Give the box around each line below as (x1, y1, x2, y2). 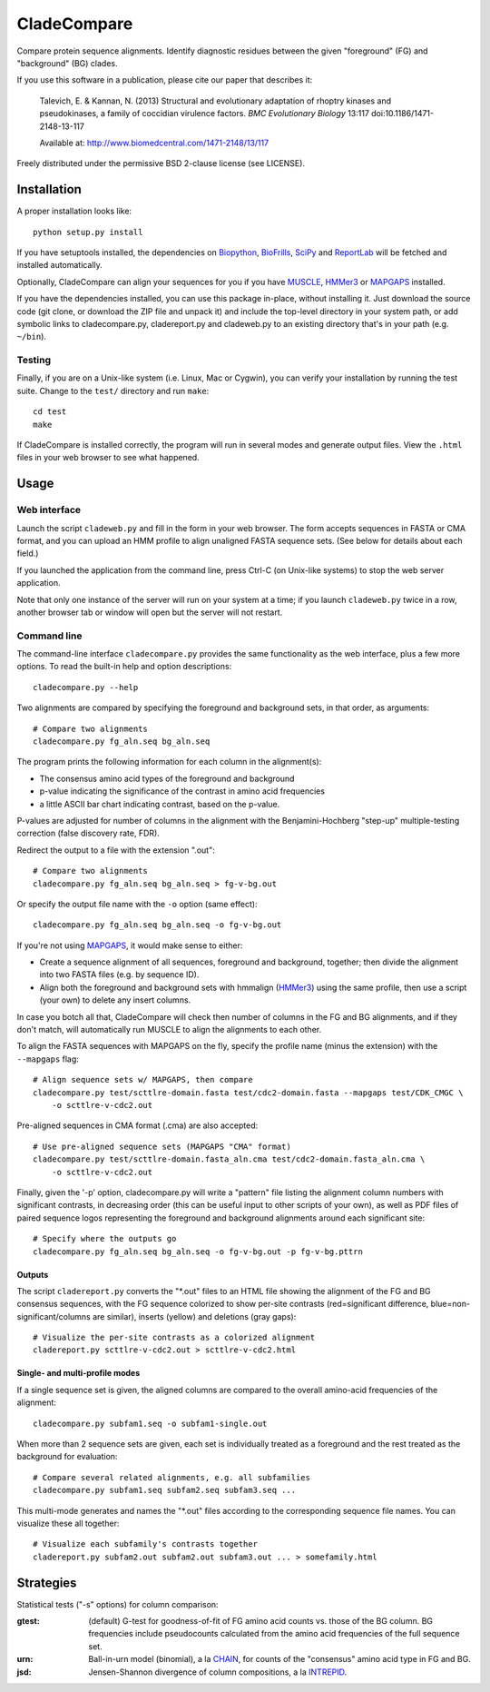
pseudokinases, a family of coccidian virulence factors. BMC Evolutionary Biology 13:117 (39, 108, 369, 119)
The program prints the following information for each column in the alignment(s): (16, 757, 322, 767)
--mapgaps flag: (16, 1054, 79, 1064)
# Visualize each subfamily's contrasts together (33, 1539, 259, 1549)
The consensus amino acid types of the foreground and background (39, 773, 295, 784)
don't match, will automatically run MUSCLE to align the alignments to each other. (16, 1024, 322, 1035)
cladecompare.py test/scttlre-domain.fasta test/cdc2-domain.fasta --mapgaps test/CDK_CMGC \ (33, 1087, 464, 1098)
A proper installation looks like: (16, 205, 132, 217)
